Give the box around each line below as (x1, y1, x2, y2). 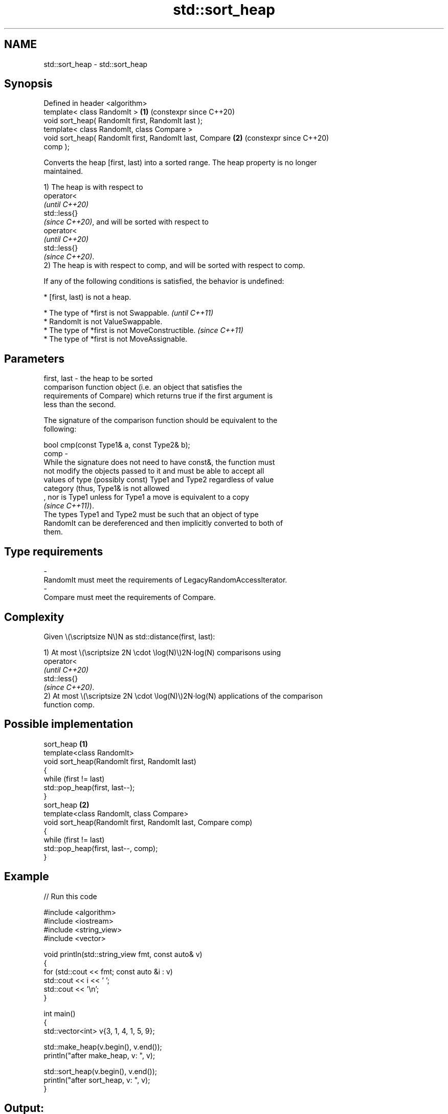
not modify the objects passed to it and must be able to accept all (43, 466, 264, 476)
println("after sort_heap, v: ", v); (43, 1075, 150, 1084)
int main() (43, 1009, 76, 1018)
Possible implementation (4, 718, 133, 731)
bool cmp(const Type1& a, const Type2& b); (43, 440, 190, 450)
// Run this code (43, 892, 97, 901)
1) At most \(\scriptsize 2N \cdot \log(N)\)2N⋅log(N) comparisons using (43, 648, 281, 657)
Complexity (4, 610, 64, 623)
